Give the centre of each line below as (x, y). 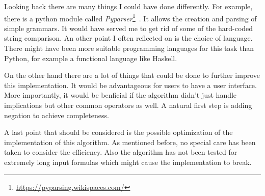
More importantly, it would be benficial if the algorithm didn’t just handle (121, 95)
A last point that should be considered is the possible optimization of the (118, 132)
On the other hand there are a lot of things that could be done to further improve (132, 75)
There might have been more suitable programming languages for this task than (129, 48)
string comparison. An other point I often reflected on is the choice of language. (128, 38)
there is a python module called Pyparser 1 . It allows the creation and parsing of (130, 17)
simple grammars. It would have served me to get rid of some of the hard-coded (129, 28)
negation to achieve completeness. (57, 115)
